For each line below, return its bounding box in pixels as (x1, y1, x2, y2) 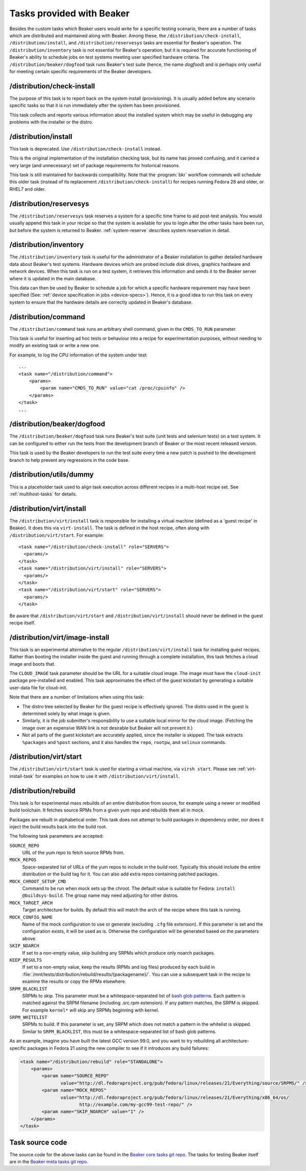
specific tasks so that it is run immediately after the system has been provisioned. (9, 102, 181, 108)
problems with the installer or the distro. (9, 119, 93, 125)
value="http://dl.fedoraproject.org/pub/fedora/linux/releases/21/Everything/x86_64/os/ (60, 1094, 289, 1100)
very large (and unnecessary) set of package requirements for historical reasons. (9, 162, 181, 168)
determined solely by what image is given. (22, 710, 111, 716)
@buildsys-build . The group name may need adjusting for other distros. (22, 892, 178, 898)
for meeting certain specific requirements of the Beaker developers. (9, 68, 152, 74)
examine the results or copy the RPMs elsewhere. (22, 978, 126, 984)
